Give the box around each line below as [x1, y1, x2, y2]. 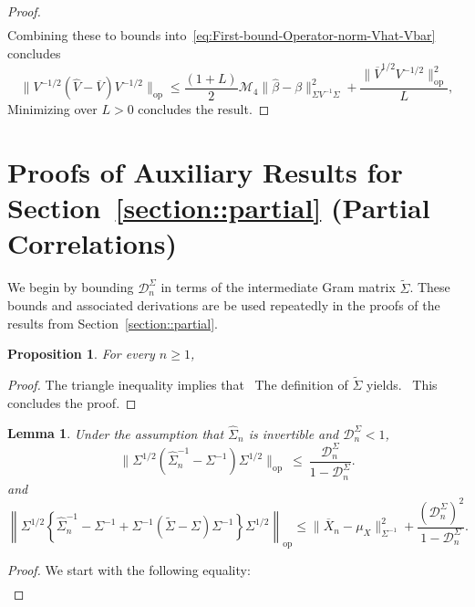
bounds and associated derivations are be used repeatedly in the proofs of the [7, 296, 440, 315]
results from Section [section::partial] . [7, 313, 219, 332]
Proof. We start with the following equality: [7, 560, 251, 579]
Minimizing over [7, 99, 98, 119]
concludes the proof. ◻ [7, 392, 137, 412]
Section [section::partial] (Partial [7, 189, 430, 226]
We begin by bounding [7, 277, 134, 297]
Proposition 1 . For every [7, 344, 155, 363]
